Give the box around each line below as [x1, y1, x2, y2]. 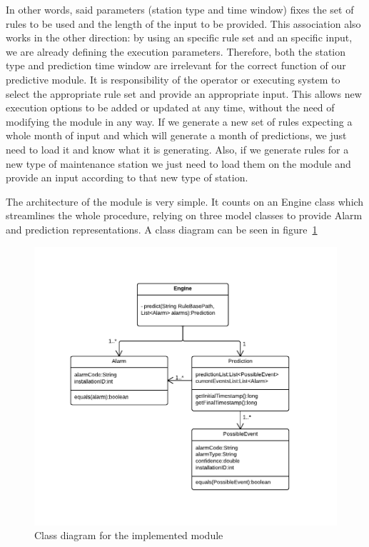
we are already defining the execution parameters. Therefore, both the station [6, 44, 345, 59]
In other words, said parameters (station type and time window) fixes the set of [6, 2, 354, 16]
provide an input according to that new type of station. [6, 170, 248, 185]
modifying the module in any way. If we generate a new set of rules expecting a [6, 114, 353, 129]
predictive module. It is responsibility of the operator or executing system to [6, 71, 340, 86]
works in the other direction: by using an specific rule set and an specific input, [6, 30, 353, 45]
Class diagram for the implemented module [34, 528, 223, 543]
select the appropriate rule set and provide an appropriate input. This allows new [6, 86, 362, 101]
